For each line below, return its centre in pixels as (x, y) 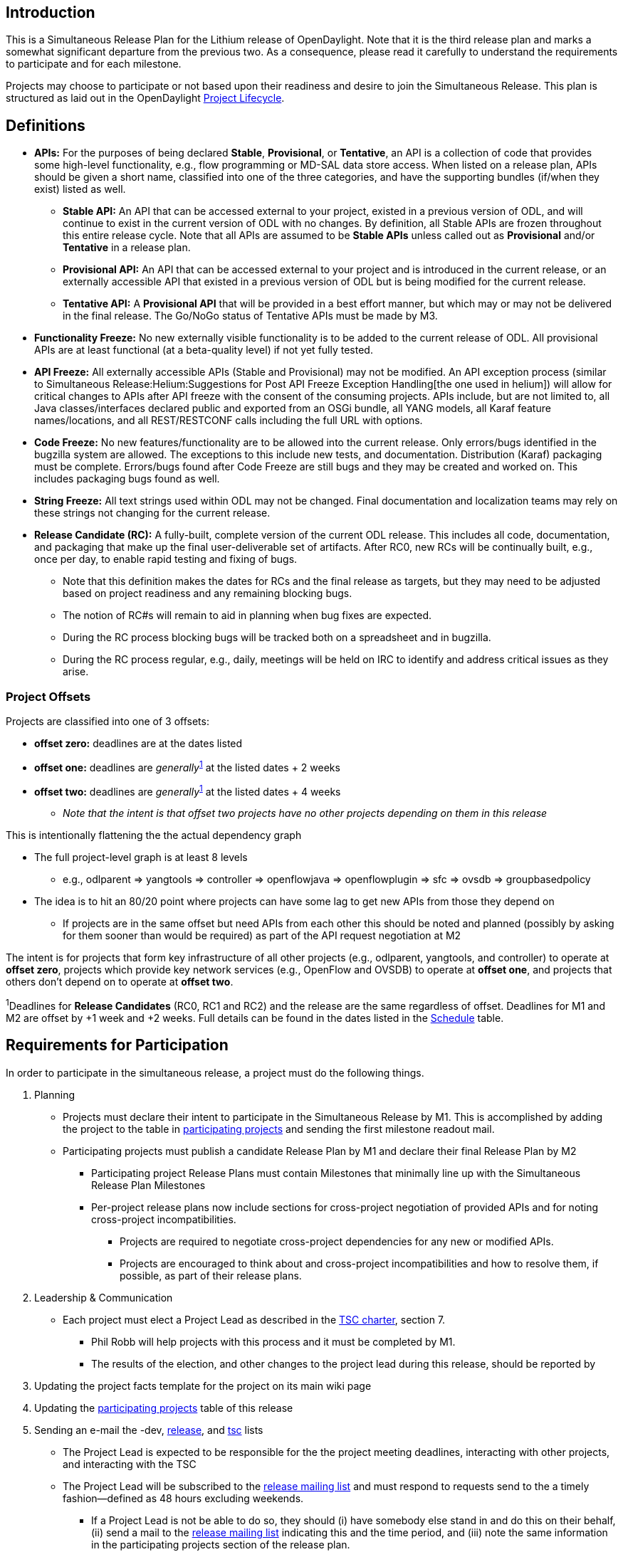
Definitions (46, 125)
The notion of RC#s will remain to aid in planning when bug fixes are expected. (247, 616)
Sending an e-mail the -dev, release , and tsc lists (149, 1430)
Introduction (51, 12)
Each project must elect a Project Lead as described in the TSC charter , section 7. (254, 1319)
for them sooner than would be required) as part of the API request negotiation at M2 (262, 936)
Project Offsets (48, 696)
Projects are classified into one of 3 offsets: (108, 722)
